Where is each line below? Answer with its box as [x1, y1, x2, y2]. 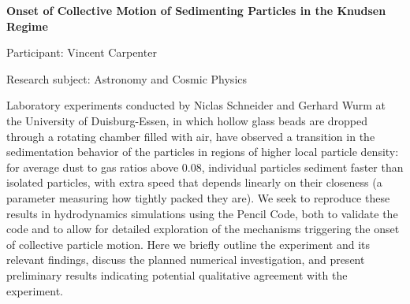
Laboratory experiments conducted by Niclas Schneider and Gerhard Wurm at [6, 97, 386, 113]
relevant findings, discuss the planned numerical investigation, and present [6, 251, 365, 268]
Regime [6, 17, 48, 34]
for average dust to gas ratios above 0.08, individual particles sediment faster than [6, 158, 404, 175]
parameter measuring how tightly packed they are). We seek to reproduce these [6, 189, 390, 206]
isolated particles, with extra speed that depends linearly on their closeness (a [6, 174, 382, 191]
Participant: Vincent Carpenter [6, 44, 157, 61]
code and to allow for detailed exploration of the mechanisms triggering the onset [6, 221, 400, 237]
